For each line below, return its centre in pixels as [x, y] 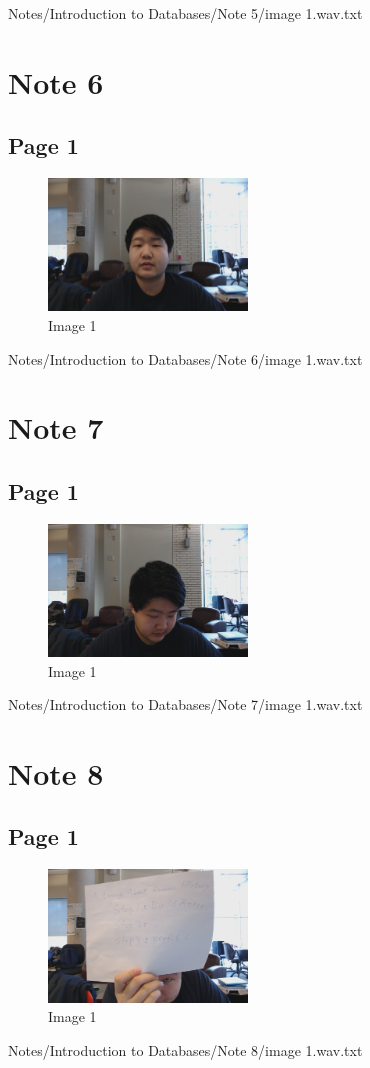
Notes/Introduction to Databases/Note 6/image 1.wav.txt [185, 358]
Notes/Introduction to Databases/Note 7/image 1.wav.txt [185, 704]
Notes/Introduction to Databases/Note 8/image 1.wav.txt [185, 1049]
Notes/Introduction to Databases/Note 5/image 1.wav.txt [185, 13]
